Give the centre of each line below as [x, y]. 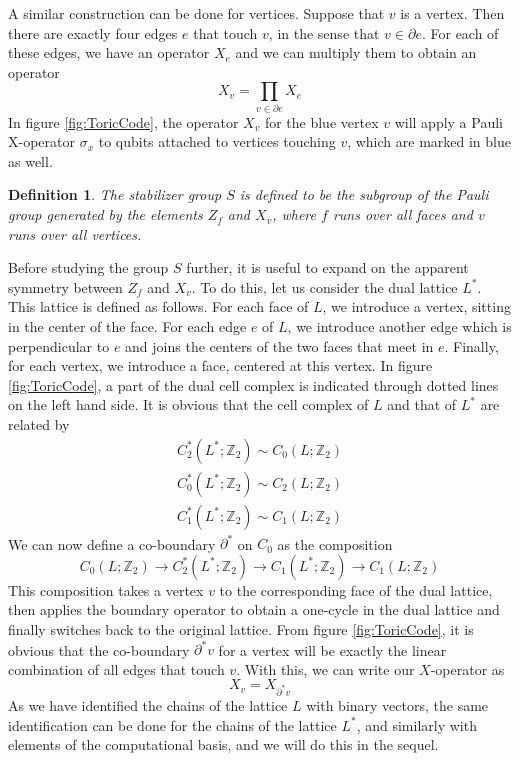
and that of [422, 404]
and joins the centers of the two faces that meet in [279, 345]
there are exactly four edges [93, 32]
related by [39, 424]
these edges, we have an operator [109, 52]
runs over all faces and [402, 214]
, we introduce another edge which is [399, 326]
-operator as [467, 668]
